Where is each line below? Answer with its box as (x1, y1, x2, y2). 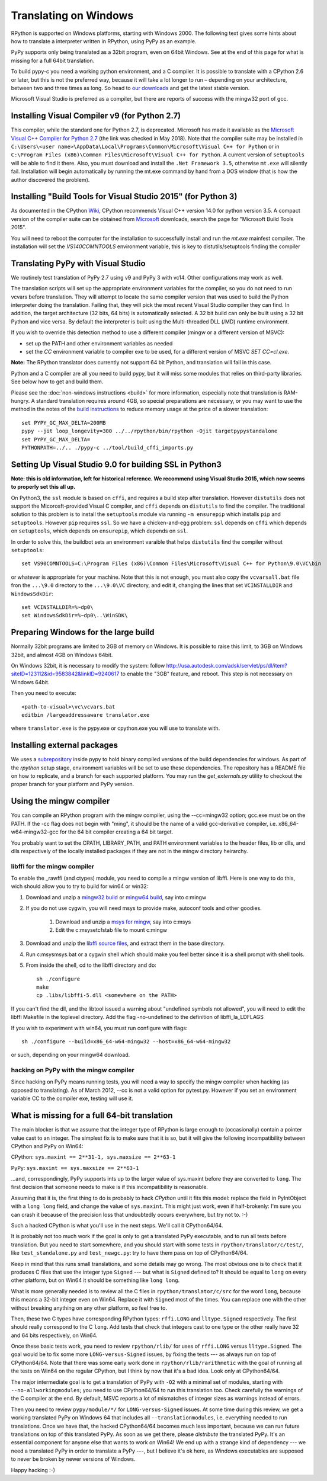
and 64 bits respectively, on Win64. (11, 1332, 98, 1339)
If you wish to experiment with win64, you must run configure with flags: (11, 1024, 188, 1031)
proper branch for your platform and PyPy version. (11, 781, 134, 788)
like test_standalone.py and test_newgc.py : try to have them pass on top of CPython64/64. (11, 1249, 248, 1256)
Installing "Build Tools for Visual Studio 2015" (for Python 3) (11, 191, 238, 201)
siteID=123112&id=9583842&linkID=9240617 (11, 670, 120, 678)
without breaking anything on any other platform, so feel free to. (11, 1304, 167, 1312)
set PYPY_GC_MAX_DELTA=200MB (21, 419, 106, 426)
